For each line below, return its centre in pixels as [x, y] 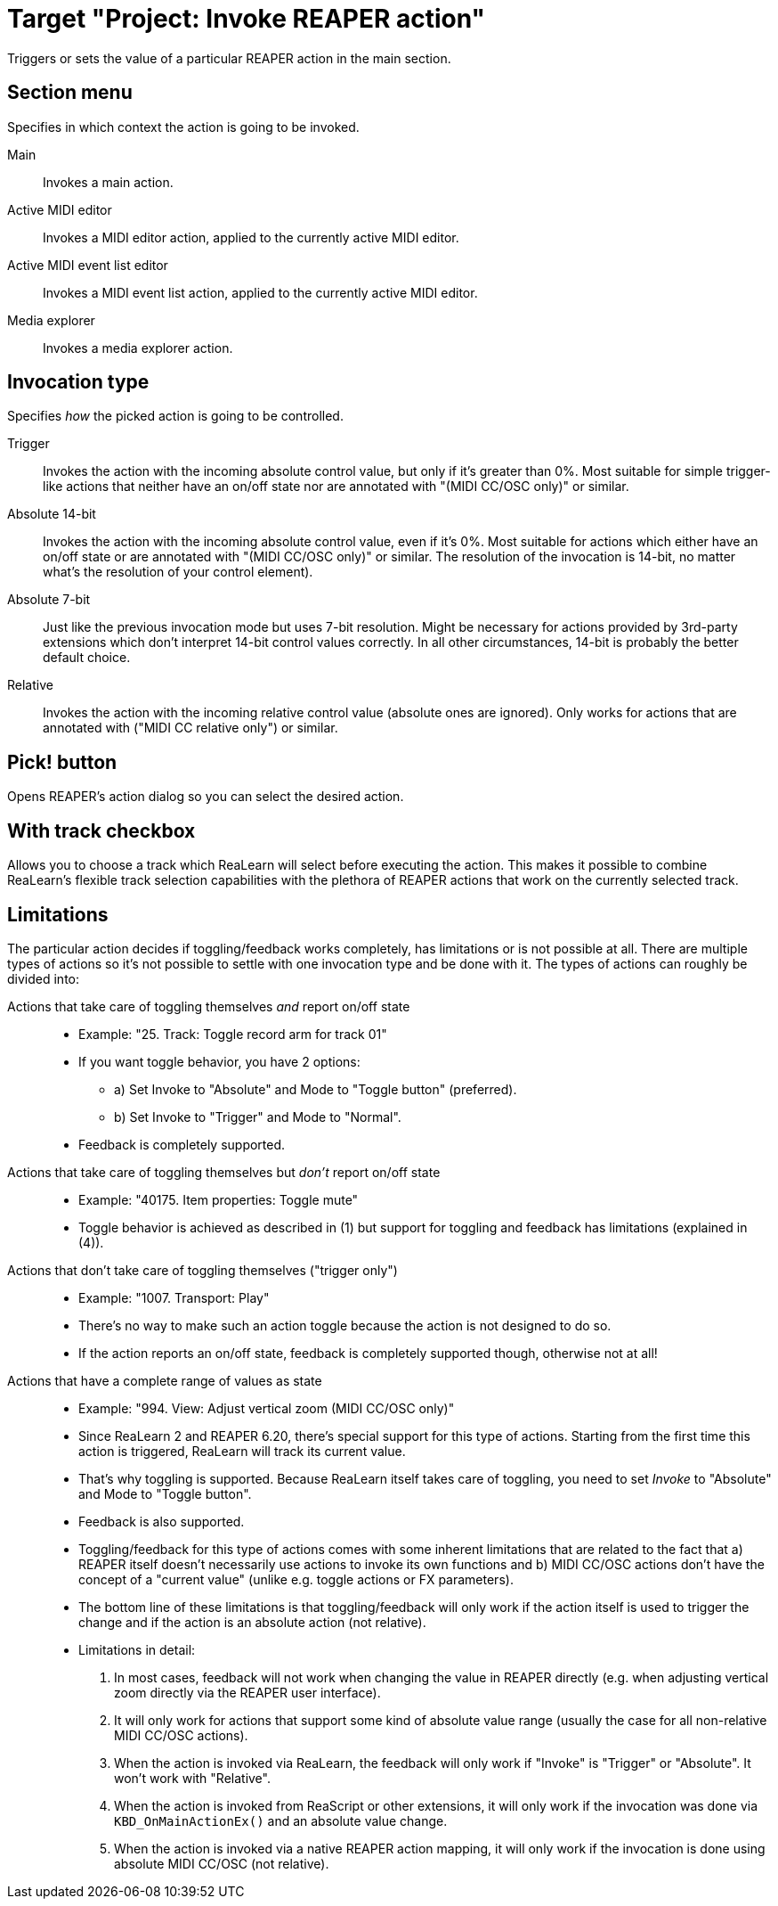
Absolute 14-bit [52, 514]
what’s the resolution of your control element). [178, 572]
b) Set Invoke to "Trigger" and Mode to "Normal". [258, 1117]
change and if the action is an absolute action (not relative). [252, 1622]
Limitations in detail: [137, 1649]
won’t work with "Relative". [192, 1778]
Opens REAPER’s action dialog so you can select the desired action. [206, 797]
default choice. [87, 658]
